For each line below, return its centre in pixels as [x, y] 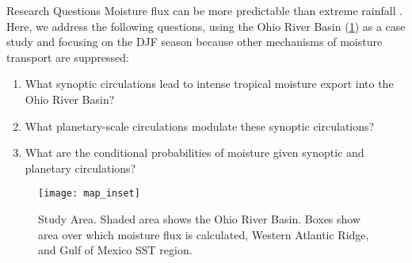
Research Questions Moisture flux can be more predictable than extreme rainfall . [205, 10]
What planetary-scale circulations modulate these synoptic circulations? [200, 126]
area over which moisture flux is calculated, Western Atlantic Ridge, [204, 234]
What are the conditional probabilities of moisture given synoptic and [195, 152]
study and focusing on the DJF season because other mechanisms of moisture [195, 42]
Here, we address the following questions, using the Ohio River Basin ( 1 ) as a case [206, 26]
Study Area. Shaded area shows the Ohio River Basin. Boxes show [200, 219]
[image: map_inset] [89, 194]
